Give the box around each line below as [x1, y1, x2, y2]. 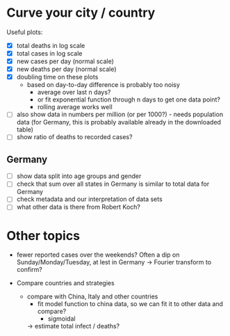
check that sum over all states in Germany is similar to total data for [16, 179, 210, 189]
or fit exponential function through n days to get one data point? [37, 95, 220, 104]
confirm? [16, 266, 42, 274]
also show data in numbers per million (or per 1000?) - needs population [16, 110, 224, 119]
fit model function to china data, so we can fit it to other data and [37, 300, 224, 308]
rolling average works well [37, 103, 113, 111]
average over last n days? [37, 88, 111, 97]
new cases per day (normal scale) [16, 57, 114, 65]
